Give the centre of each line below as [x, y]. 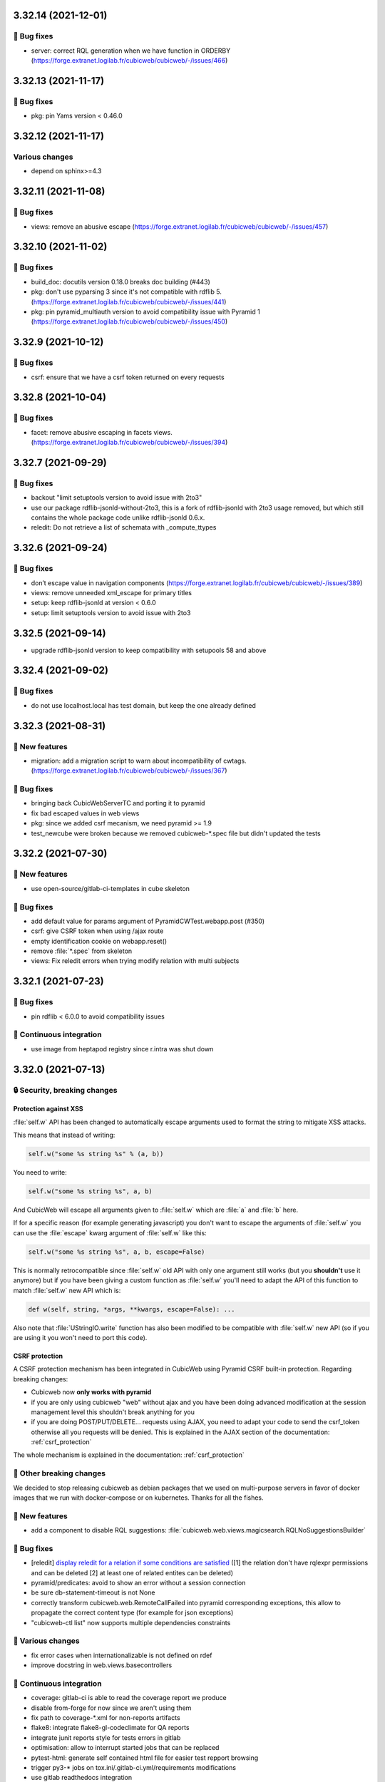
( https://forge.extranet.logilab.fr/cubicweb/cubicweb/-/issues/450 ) [129, 321]
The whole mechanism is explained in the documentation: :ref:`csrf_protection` [129, 1455]
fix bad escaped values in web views [85, 813]
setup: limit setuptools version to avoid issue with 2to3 [111, 612]
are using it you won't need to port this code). [80, 1337]
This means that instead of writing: [64, 1135]
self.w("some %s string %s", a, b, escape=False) [117, 1252]
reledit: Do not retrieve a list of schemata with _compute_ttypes [124, 527]
